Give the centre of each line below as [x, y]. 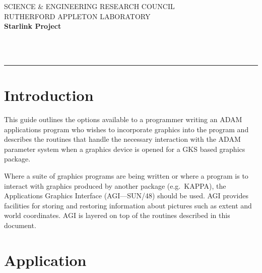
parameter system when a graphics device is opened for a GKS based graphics [125, 149]
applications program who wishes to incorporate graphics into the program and [126, 129]
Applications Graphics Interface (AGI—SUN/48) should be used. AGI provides [126, 196]
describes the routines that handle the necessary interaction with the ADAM [122, 139]
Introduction [49, 95]
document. [20, 225]
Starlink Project [33, 26]
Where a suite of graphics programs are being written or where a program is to [126, 176]
